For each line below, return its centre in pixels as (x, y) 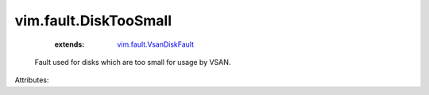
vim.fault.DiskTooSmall (93, 21)
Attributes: (32, 80)
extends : (70, 44)
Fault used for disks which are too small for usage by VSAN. (133, 62)
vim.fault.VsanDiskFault (156, 44)
